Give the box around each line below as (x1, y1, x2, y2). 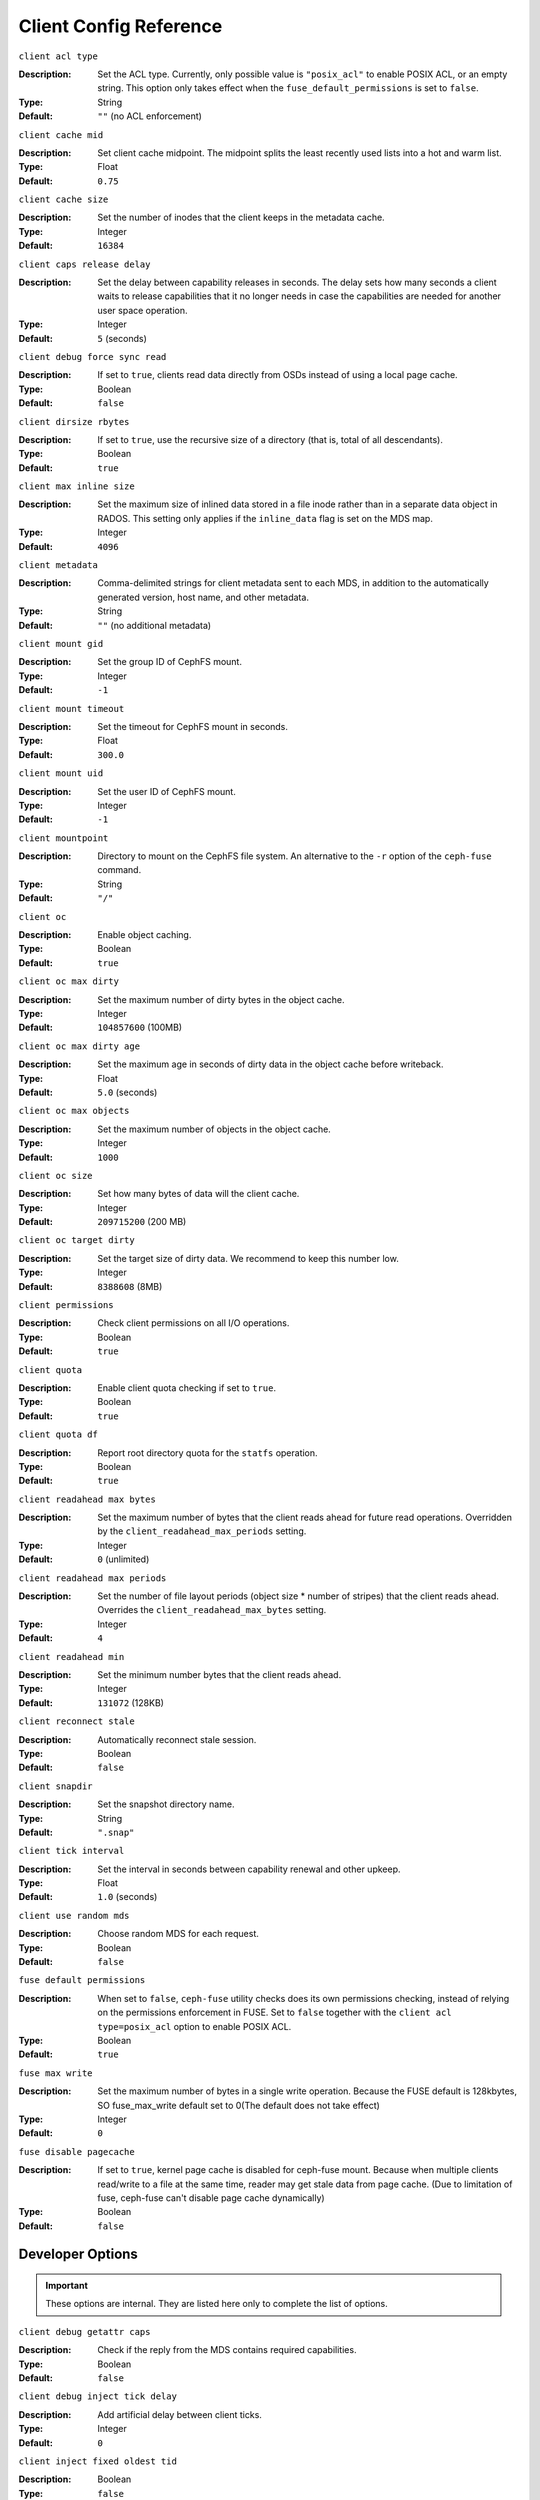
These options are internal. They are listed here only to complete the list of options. (45, 2298, 389, 2310)
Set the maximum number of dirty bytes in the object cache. (97, 993, 345, 1005)
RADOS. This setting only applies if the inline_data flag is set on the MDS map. (97, 512, 434, 524)
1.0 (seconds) (97, 1891, 158, 1903)
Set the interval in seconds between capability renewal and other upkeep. (97, 1863, 401, 1875)
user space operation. (97, 304, 189, 316)
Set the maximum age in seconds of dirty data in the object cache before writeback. (97, 1058, 444, 1070)
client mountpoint (18, 832, 109, 844)
